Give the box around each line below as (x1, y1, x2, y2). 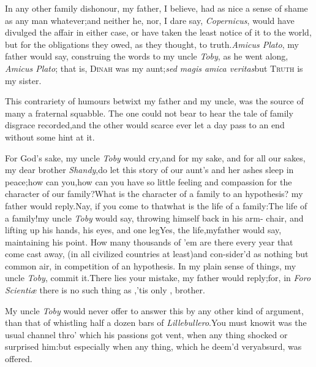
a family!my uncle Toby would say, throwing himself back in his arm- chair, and (5, 211, 304, 224)
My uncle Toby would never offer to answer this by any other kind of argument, (5, 304, 304, 317)
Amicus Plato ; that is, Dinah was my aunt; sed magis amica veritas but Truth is (5, 61, 303, 74)
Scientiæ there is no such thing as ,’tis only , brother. (5, 284, 205, 296)
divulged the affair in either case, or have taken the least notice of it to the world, (5, 26, 312, 39)
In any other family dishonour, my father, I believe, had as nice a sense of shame (5, 2, 308, 14)
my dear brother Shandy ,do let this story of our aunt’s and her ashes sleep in (5, 163, 294, 176)
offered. (5, 352, 32, 365)
